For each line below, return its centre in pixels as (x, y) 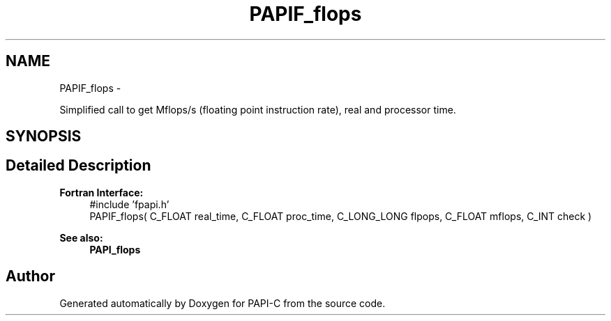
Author (30, 276)
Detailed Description (78, 166)
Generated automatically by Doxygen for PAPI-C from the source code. (222, 303)
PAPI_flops (115, 249)
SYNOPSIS (44, 136)
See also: (81, 237)
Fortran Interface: (101, 192)
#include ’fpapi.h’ (129, 204)
